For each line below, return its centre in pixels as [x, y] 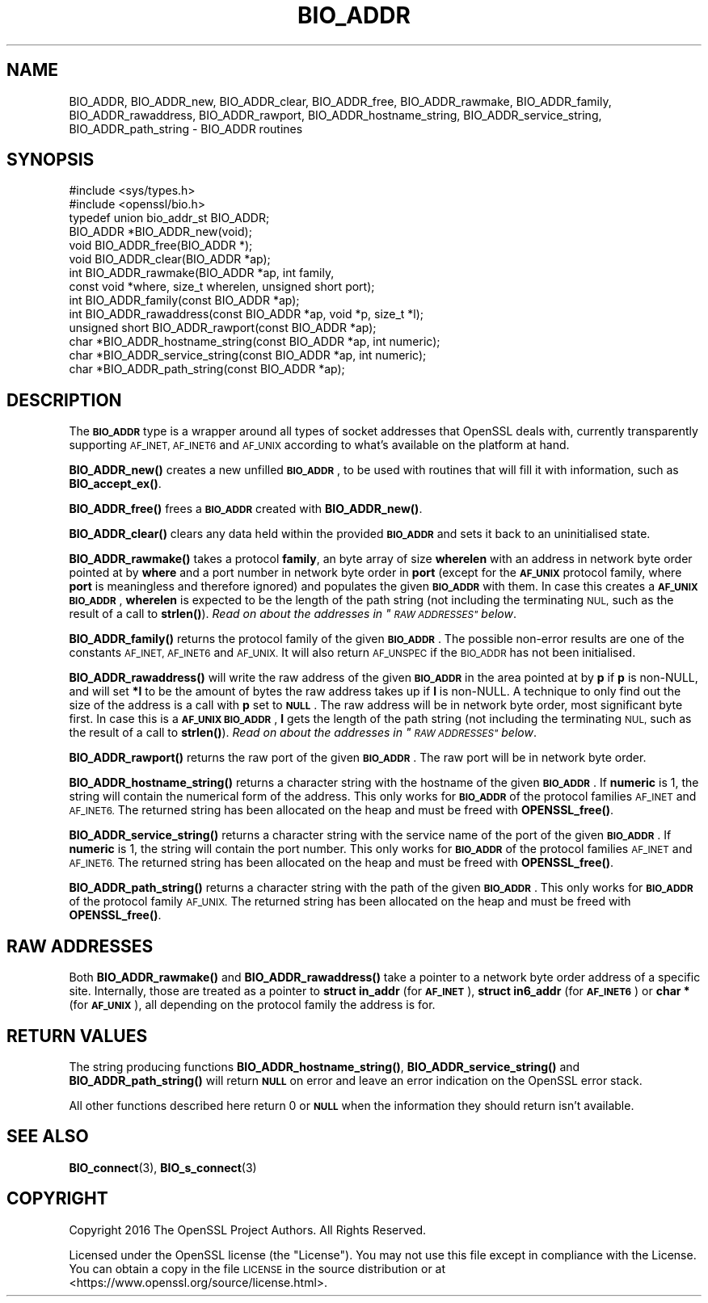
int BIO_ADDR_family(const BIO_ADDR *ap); [184, 301]
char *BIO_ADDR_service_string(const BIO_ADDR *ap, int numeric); [248, 355]
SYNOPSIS [51, 160]
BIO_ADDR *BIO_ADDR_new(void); [160, 232]
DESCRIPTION [64, 400]
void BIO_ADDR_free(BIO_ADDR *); [161, 246]
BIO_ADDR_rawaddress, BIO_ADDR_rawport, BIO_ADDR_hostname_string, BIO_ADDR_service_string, [335, 115]
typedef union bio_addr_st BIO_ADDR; [169, 218]
